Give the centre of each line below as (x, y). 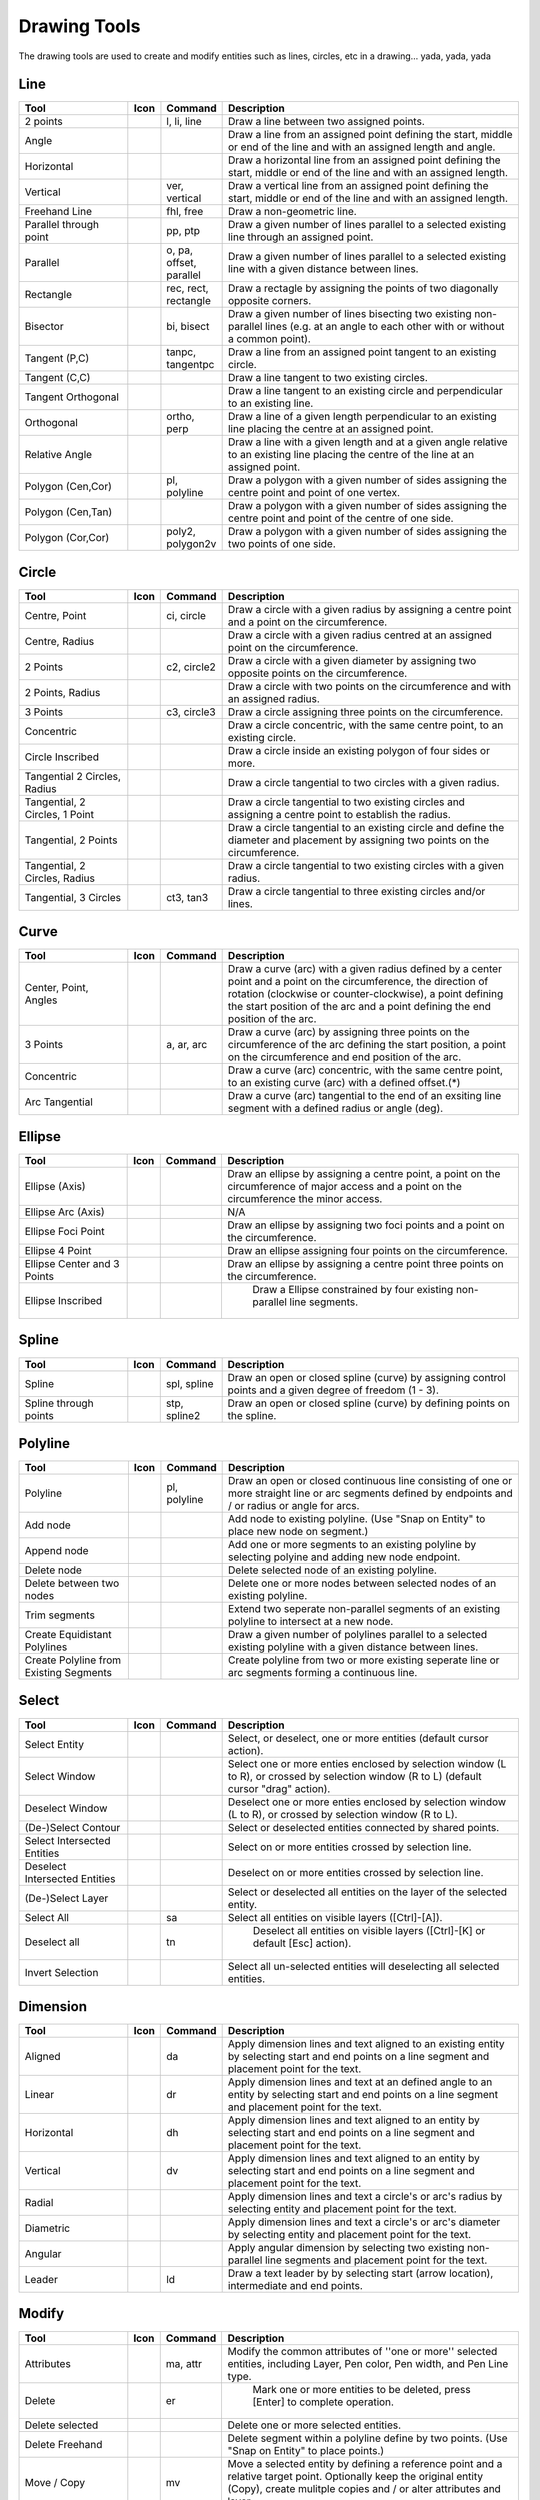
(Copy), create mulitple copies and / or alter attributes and (364, 2488)
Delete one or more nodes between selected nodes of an (362, 1583)
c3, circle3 (191, 712)
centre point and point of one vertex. (313, 493)
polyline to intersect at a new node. (311, 1622)
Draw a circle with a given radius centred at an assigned (359, 635)
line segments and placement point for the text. (376, 2260)
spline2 (183, 1415)
